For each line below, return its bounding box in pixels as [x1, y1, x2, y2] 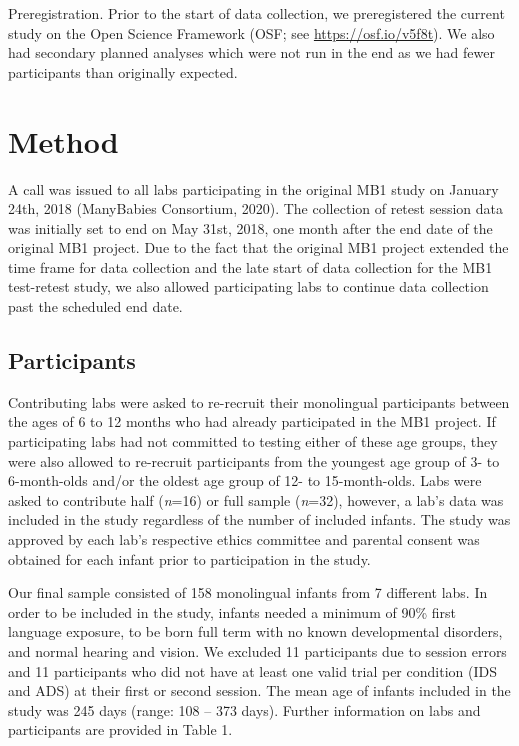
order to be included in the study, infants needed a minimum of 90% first [8, 601, 456, 622]
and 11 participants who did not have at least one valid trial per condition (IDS [8, 660, 497, 681]
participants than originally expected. [8, 61, 238, 82]
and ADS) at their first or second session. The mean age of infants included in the [8, 680, 511, 701]
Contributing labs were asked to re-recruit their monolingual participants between [8, 391, 510, 412]
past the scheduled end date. [8, 296, 183, 317]
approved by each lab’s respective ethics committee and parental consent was [8, 529, 480, 550]
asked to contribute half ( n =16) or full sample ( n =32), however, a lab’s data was [8, 489, 504, 510]
